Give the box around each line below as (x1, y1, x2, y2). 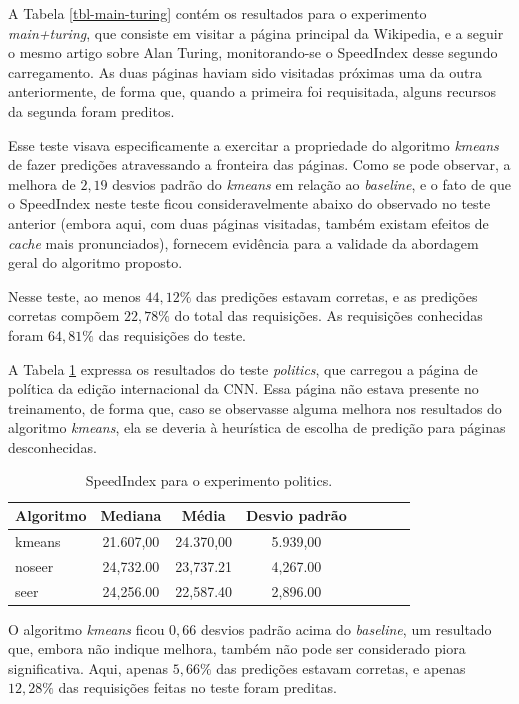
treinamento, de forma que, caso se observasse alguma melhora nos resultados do (8, 397, 502, 418)
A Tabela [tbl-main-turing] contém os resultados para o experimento (8, 3, 427, 23)
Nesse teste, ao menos (8, 285, 141, 306)
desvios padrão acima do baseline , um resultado (200, 618, 492, 639)
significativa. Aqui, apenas (8, 657, 169, 678)
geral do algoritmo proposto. (8, 252, 183, 273)
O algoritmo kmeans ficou (8, 618, 165, 639)
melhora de (8, 173, 76, 194)
